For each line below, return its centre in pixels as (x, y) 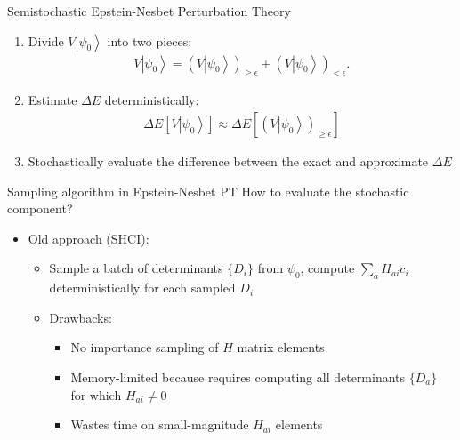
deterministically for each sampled (142, 288)
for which (96, 394)
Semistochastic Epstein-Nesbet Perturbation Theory (149, 11)
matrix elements (281, 347)
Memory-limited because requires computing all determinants (238, 377)
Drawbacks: (81, 317)
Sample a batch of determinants (136, 268)
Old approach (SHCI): (89, 238)
